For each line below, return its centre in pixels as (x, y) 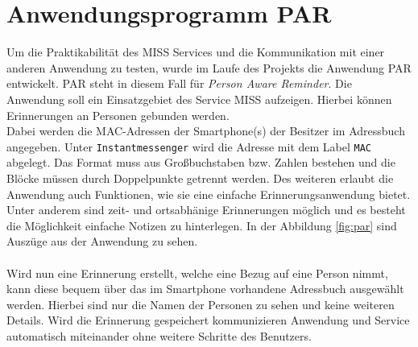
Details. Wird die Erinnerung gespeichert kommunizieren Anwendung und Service (208, 320)
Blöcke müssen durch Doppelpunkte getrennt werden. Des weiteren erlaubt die (200, 178)
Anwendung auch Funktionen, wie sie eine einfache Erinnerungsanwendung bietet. (209, 194)
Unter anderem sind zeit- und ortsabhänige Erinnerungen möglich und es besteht (206, 210)
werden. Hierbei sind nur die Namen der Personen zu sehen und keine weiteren (201, 304)
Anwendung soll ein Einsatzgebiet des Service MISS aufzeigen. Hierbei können (199, 99)
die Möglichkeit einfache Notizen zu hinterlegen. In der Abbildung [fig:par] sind (202, 225)
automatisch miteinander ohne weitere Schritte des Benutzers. (159, 335)
